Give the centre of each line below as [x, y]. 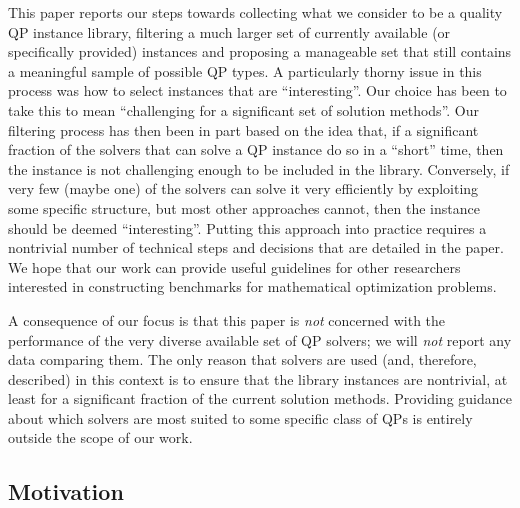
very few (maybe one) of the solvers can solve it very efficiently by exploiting [243, 188]
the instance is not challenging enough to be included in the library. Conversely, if [259, 168]
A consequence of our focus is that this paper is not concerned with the [227, 319]
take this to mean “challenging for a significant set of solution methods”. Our [244, 109]
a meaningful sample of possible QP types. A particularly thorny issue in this [245, 70]
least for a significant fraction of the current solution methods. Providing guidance [260, 398]
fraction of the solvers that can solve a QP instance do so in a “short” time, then [256, 149]
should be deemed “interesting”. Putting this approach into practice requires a [247, 227]
